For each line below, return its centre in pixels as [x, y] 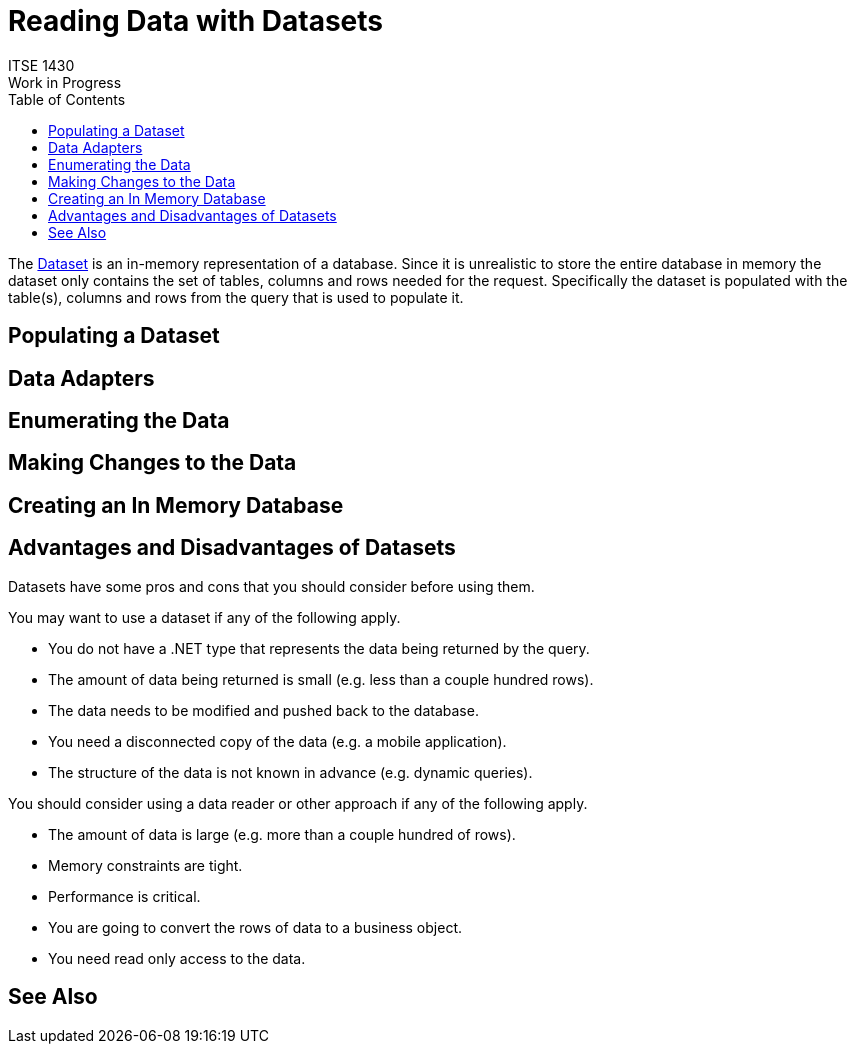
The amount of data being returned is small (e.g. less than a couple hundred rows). [321, 679]
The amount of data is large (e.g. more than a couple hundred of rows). [282, 834]
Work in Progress [65, 82]
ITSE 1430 [41, 65]
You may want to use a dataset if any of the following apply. [204, 617]
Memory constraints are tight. [145, 865]
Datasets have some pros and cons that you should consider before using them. [271, 586]
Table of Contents [67, 99]
